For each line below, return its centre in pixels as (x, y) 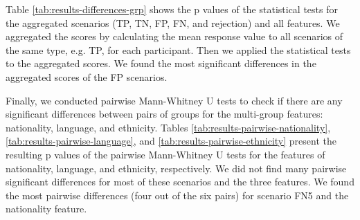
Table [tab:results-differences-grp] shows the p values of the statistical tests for (172, 9)
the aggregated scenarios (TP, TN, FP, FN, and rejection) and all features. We (173, 22)
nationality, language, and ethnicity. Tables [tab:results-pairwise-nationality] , (168, 127)
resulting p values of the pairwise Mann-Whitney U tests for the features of (165, 154)
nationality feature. (46, 209)
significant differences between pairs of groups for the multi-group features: (164, 114)
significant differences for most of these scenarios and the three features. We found (180, 182)
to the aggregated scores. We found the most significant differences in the (161, 63)
